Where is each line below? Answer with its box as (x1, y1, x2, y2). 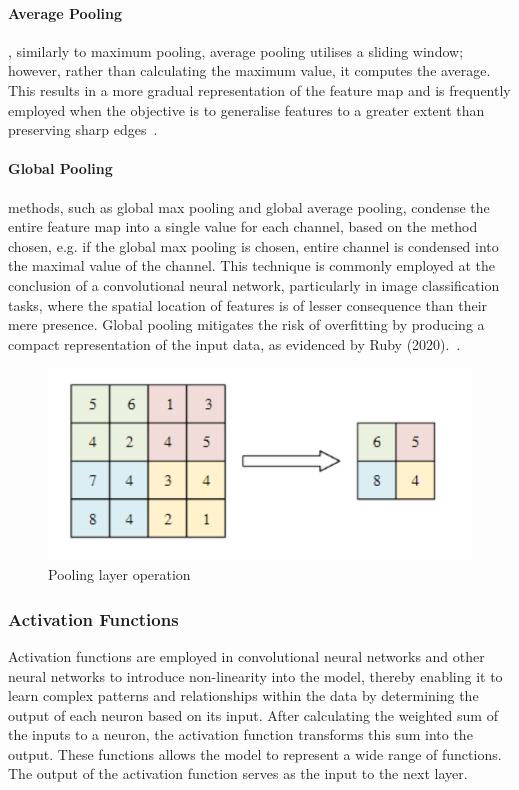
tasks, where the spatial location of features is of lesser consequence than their (8, 294, 488, 315)
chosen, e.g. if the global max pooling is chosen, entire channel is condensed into (8, 235, 499, 256)
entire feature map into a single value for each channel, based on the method (8, 216, 478, 237)
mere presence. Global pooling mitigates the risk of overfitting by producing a (8, 314, 485, 335)
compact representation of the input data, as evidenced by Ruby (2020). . (8, 333, 461, 354)
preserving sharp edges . (8, 119, 158, 140)
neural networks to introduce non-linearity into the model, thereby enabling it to (8, 665, 503, 686)
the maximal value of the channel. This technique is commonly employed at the (8, 255, 496, 276)
